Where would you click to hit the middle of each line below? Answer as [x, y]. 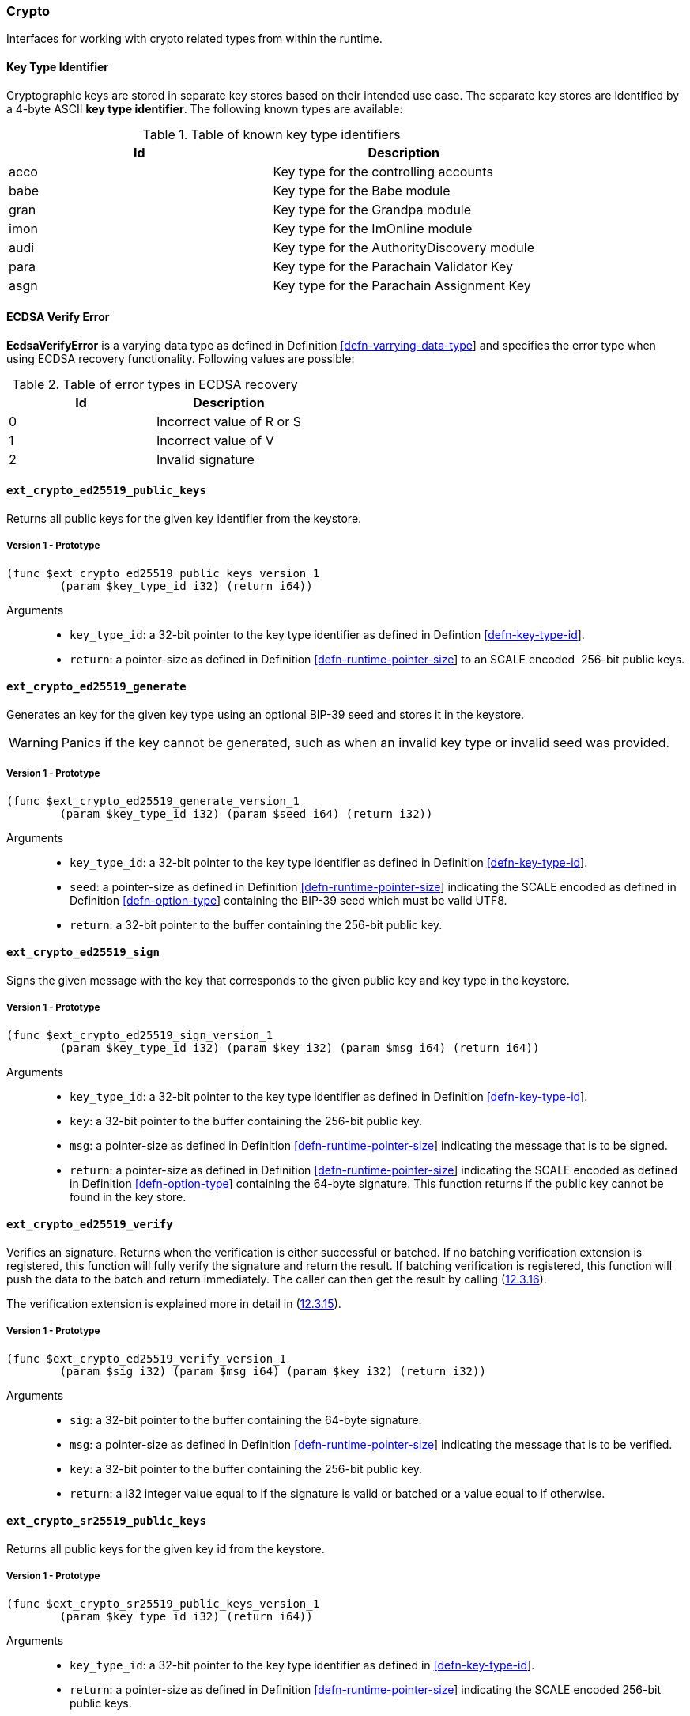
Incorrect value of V [215, 440]
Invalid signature [205, 459]
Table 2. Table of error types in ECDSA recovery [155, 384]
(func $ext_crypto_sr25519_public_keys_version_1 [163, 1603]
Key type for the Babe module [362, 190]
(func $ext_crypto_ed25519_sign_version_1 [140, 1035]
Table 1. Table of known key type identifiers [271, 134]
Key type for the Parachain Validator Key [393, 266]
